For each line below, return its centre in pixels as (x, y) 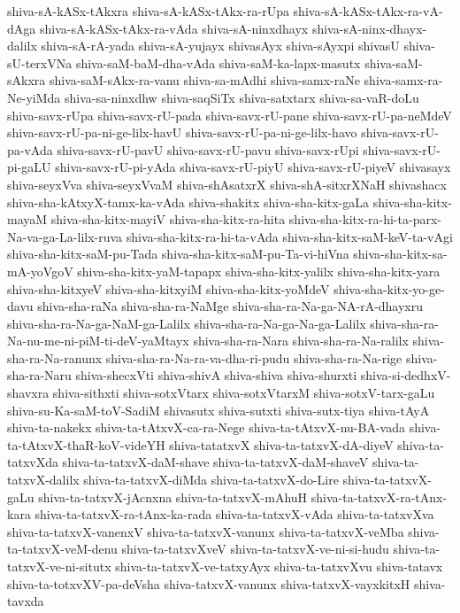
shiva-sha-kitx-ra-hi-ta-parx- (365, 219)
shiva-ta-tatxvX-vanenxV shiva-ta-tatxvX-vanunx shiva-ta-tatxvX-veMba (206, 531)
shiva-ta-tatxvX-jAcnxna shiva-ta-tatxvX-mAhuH (173, 497)
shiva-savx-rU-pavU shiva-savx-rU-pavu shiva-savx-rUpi (208, 149)
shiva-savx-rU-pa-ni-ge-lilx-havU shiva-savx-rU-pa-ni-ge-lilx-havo (182, 132)
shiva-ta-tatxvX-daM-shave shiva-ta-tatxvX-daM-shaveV (215, 462)
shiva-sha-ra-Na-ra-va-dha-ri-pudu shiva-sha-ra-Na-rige (254, 357)
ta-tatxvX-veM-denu (62, 549)
